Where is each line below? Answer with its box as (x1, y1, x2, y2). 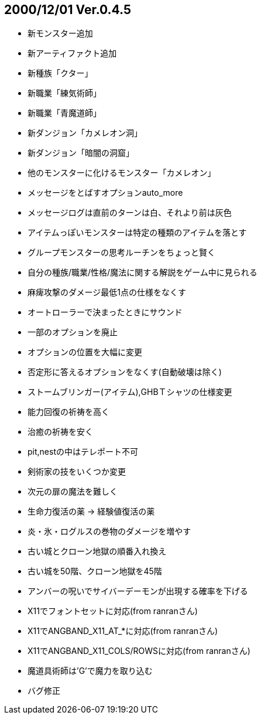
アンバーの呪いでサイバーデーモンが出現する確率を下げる (28, 586, 248, 597)
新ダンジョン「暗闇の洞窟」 (28, 148, 134, 158)
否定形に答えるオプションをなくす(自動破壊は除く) (28, 367, 222, 377)
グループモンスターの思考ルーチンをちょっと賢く (28, 247, 215, 258)
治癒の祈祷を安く (28, 427, 93, 437)
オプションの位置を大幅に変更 (28, 347, 142, 357)
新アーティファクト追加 (28, 48, 117, 59)
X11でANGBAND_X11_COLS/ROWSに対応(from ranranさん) (28, 646, 250, 656)
